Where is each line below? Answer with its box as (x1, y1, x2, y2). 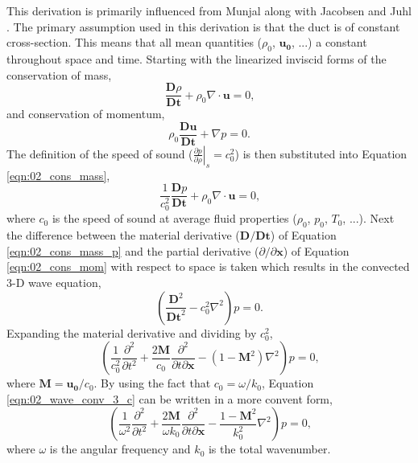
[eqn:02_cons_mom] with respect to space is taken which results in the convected (6, 258, 410, 275)
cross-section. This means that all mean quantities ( (6, 34, 263, 51)
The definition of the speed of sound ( (6, 145, 193, 162)
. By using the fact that (93, 375, 211, 391)
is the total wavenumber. (208, 440, 331, 457)
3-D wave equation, (6, 274, 101, 290)
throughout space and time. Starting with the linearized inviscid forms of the (6, 50, 387, 67)
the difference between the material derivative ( (6, 227, 240, 244)
